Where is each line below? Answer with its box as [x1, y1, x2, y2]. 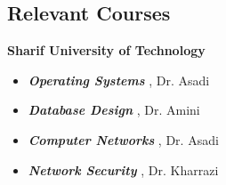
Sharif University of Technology [7, 41, 206, 60]
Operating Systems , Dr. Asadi [28, 70, 210, 89]
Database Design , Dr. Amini [28, 101, 200, 119]
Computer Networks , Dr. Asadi [28, 130, 219, 149]
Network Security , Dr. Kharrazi [28, 160, 219, 179]
